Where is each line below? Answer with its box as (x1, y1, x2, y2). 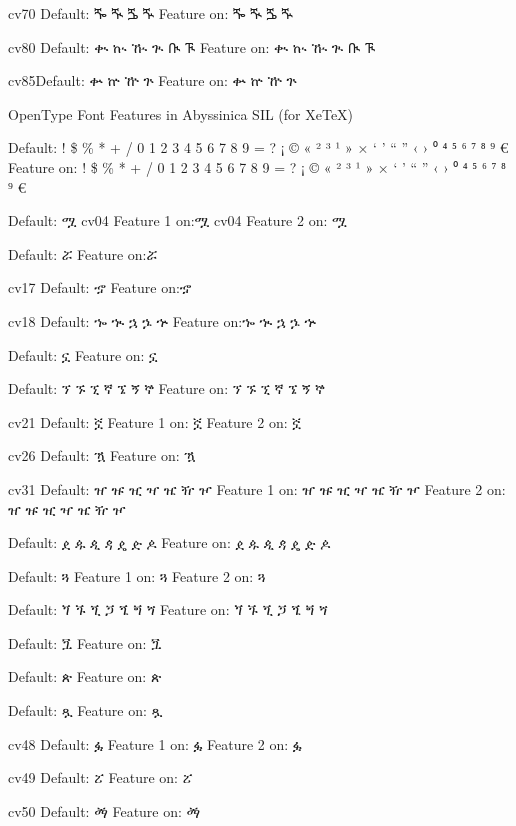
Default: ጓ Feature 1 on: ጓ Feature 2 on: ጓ (8, 565, 266, 586)
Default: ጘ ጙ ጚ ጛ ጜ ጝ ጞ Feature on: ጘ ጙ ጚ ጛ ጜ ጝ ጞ (8, 599, 328, 620)
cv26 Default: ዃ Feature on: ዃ (8, 445, 196, 466)
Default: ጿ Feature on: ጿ (8, 700, 163, 721)
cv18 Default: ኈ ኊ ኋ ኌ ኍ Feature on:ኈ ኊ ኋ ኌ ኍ (8, 310, 317, 331)
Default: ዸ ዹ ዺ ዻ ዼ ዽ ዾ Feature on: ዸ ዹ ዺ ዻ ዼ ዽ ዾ (8, 532, 331, 553)
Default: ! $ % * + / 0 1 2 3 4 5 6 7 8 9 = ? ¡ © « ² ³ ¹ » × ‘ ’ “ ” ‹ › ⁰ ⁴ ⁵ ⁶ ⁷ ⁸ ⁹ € (8, 137, 509, 158)
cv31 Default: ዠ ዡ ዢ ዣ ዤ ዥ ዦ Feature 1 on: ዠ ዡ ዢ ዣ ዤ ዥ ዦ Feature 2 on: (8, 478, 506, 499)
